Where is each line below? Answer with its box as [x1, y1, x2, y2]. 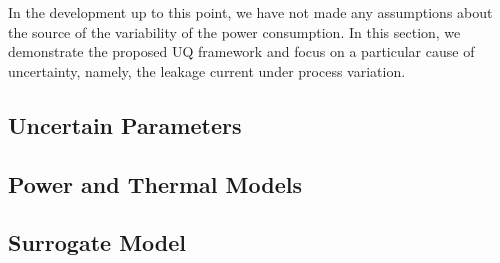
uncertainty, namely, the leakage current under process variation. [8, 60, 406, 81]
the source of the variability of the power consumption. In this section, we [8, 21, 461, 42]
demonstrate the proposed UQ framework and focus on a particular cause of [8, 41, 475, 62]
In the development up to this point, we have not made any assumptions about [8, 2, 493, 22]
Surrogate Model [8, 227, 186, 258]
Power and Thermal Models [8, 168, 302, 199]
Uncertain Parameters [8, 109, 242, 140]
